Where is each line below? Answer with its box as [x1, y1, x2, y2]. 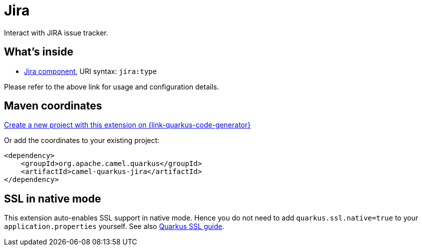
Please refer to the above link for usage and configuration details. [4, 82, 219, 91]
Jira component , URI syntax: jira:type [24, 66, 157, 75]
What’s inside [4, 45, 73, 58]
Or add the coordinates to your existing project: [4, 136, 160, 145]
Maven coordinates [4, 99, 102, 112]
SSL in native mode [4, 192, 101, 205]
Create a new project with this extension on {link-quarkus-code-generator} [4, 120, 251, 129]
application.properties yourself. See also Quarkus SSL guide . [4, 222, 224, 231]
